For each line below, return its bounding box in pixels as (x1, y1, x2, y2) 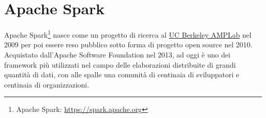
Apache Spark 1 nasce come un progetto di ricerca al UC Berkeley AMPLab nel (4, 28, 252, 40)
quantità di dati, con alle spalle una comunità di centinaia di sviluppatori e (4, 69, 239, 80)
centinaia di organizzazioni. (4, 79, 90, 90)
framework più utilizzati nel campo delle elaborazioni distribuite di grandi (4, 59, 236, 70)
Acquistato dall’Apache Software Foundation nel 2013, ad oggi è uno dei (4, 49, 231, 60)
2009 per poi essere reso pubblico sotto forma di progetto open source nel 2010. (4, 39, 253, 50)
